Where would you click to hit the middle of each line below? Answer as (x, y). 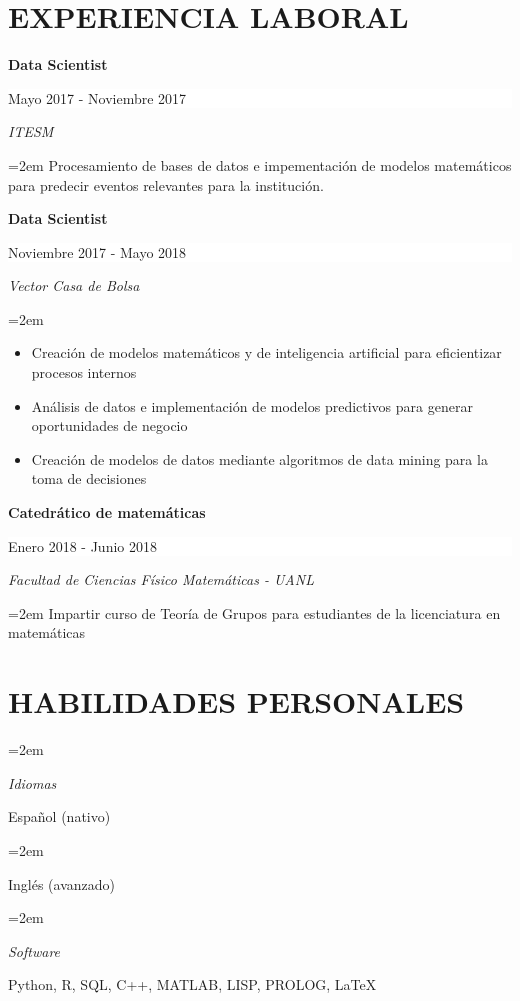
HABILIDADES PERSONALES (236, 701)
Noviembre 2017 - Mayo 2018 (97, 251)
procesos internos (84, 372)
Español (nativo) (59, 816)
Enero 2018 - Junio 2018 (82, 545)
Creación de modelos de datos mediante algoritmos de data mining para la (259, 458)
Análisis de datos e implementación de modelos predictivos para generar (252, 405)
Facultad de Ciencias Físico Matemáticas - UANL (161, 579)
